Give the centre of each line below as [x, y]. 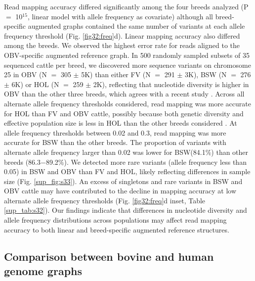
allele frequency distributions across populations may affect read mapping [115, 220]
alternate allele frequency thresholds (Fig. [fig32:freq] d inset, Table [105, 200]
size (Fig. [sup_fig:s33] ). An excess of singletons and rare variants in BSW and [123, 181]
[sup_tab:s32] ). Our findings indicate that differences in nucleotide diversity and [126, 210]
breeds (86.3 [22, 162]
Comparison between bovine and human [109, 256]
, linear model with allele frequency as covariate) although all [120, 16]
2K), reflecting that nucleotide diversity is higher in [171, 84]
